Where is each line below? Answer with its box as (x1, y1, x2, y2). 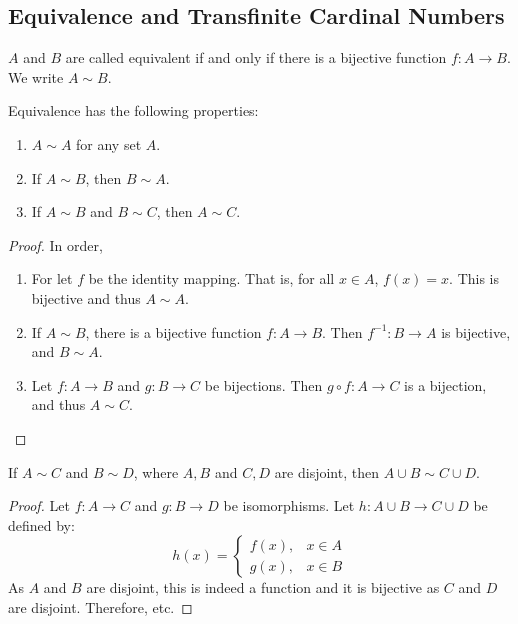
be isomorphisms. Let (223, 495, 355, 516)
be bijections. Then (204, 374, 323, 395)
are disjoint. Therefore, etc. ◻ (8, 596, 193, 617)
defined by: (8, 514, 75, 535)
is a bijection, (404, 374, 487, 395)
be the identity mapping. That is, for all (88, 268, 335, 289)
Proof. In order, (8, 234, 103, 255)
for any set (76, 133, 142, 154)
